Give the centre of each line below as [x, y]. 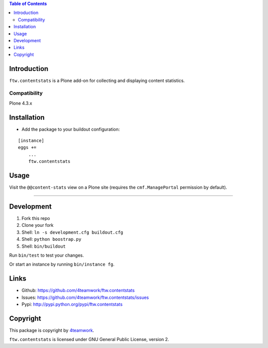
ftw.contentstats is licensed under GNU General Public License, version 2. [89, 340]
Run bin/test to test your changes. [47, 255]
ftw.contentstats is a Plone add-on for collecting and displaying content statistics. [97, 80]
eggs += [27, 147]
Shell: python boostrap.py [51, 239]
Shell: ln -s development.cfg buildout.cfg [72, 232]
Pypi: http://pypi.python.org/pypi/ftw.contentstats [72, 304]
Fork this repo [36, 218]
